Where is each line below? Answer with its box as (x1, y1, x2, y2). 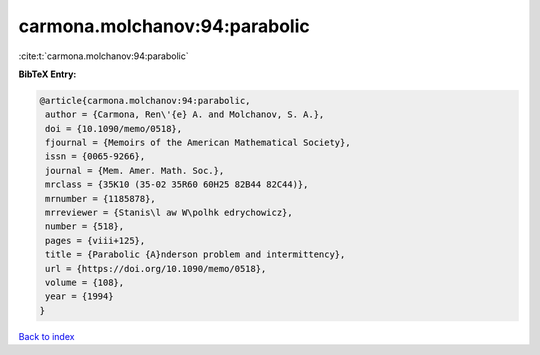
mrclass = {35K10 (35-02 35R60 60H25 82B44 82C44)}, (45, 179, 309, 190)
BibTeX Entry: (18, 68, 77, 80)
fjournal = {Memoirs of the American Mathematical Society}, (45, 137, 351, 149)
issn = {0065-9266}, (45, 151, 146, 162)
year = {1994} (45, 291, 114, 302)
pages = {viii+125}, (45, 235, 146, 246)
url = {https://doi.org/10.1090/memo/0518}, (45, 263, 267, 274)
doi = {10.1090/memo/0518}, (45, 123, 183, 134)
